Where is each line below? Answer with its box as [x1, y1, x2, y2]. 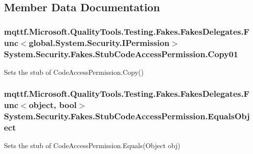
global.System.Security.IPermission [28, 36, 170, 48]
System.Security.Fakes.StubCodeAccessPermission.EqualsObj [4, 110, 250, 122]
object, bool [28, 99, 77, 111]
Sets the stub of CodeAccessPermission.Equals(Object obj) [4, 140, 180, 151]
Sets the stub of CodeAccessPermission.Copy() [4, 66, 144, 77]
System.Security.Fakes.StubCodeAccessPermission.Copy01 [4, 47, 238, 60]
